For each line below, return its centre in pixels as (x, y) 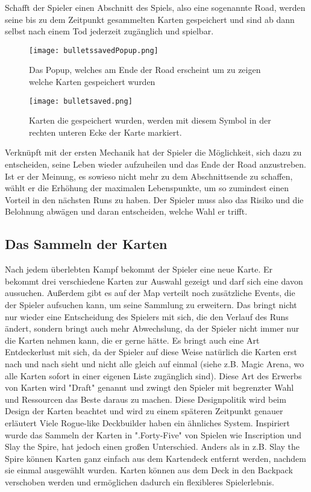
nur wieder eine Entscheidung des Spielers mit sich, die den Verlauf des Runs (147, 316)
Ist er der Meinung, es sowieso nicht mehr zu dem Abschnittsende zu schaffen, (149, 176)
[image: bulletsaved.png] (81, 101)
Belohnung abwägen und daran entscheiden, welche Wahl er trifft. (126, 211)
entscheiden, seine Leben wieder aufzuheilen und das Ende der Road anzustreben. (155, 164)
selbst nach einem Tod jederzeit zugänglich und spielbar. (109, 31)
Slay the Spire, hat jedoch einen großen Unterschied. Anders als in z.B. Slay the (152, 446)
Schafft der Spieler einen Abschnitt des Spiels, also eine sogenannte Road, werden (155, 7)
